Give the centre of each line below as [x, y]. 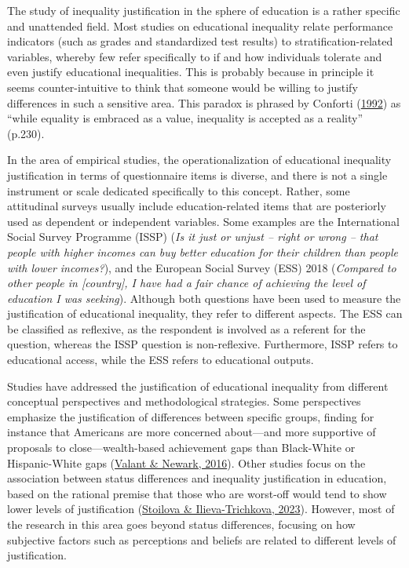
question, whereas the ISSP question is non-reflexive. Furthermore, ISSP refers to [203, 344]
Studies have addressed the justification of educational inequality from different [198, 386]
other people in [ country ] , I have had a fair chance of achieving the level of [186, 283]
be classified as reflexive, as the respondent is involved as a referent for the [186, 328]
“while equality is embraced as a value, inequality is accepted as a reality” [185, 118]
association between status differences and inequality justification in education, [197, 478]
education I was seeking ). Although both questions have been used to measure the [204, 298]
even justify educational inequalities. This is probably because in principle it [191, 72]
